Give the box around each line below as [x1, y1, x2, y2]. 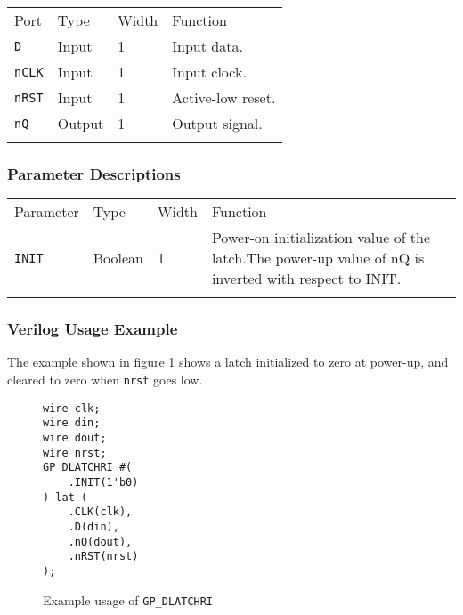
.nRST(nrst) [68, 550, 139, 563]
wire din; [43, 417, 101, 430]
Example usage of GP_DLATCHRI [43, 590, 214, 609]
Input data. [172, 36, 243, 56]
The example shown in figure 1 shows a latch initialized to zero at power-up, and [7, 352, 449, 371]
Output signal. [172, 113, 263, 134]
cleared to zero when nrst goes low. [7, 370, 203, 389]
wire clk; [43, 401, 101, 415]
